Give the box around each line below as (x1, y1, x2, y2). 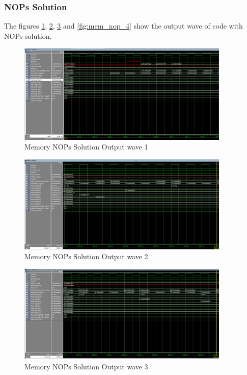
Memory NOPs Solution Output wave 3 (24, 361, 148, 371)
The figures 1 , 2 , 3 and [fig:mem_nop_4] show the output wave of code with (4, 20, 243, 31)
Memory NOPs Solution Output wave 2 (24, 251, 148, 262)
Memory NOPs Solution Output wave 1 (24, 141, 148, 152)
